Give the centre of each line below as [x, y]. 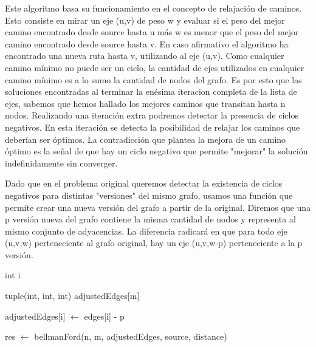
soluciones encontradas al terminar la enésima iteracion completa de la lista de [151, 91]
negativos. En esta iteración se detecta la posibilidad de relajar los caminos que [153, 127]
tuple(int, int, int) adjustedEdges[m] [72, 296]
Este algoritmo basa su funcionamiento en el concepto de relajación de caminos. [153, 8]
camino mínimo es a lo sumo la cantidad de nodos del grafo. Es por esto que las [153, 79]
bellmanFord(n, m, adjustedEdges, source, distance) [131, 336]
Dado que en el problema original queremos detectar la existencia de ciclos [144, 183]
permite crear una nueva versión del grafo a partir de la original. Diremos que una [158, 207]
